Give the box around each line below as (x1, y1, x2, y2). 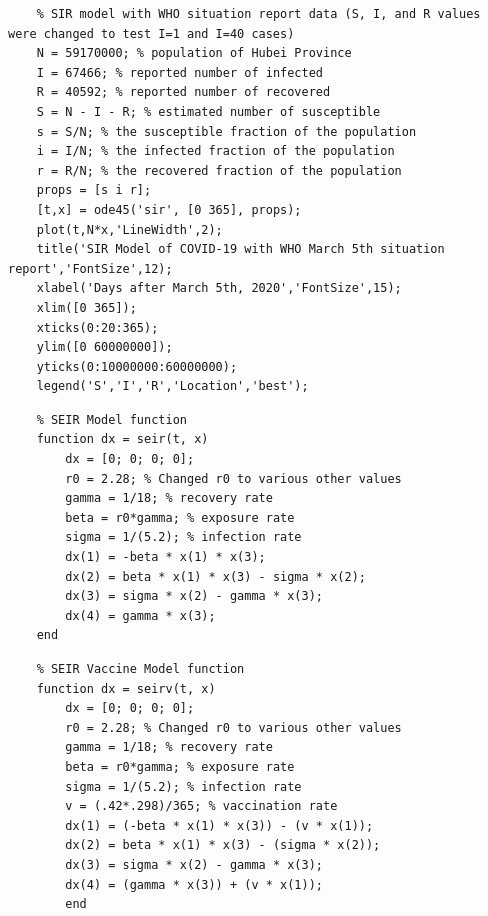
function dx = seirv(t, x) (36, 681, 216, 696)
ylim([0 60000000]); (36, 340, 173, 355)
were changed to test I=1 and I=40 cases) (8, 26, 295, 41)
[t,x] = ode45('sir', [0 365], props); (36, 202, 302, 217)
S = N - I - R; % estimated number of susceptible (36, 104, 381, 119)
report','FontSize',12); (8, 261, 173, 276)
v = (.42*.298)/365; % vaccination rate (65, 799, 338, 814)
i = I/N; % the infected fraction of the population (36, 144, 395, 159)
